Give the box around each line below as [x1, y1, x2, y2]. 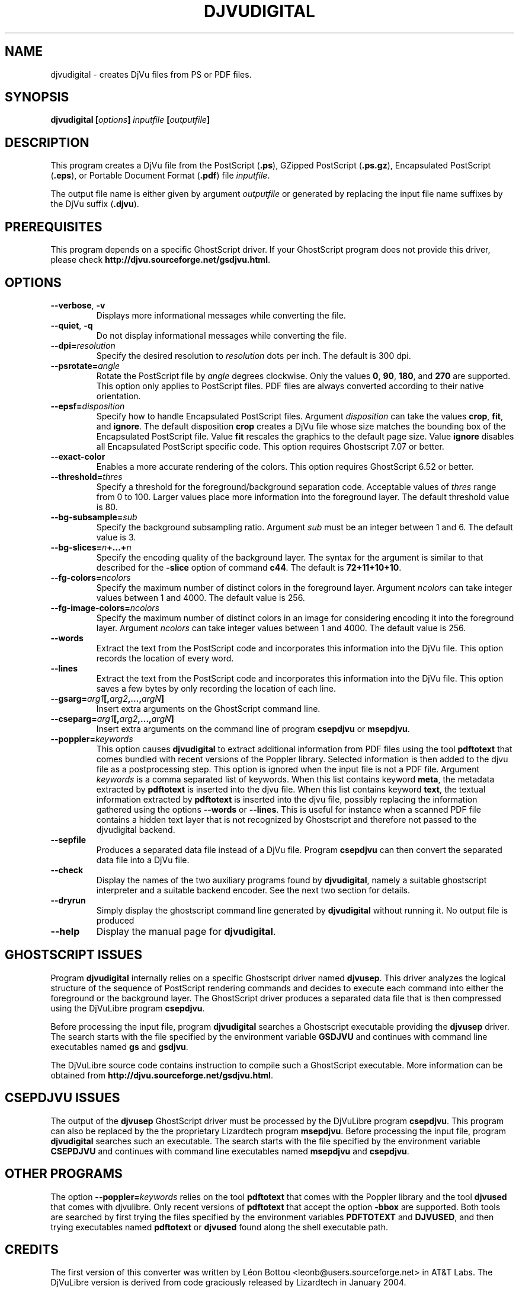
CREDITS [5, 1242, 59, 1257]
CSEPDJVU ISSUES [5, 1090, 120, 1106]
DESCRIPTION [5, 135, 89, 150]
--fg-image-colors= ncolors [50, 602, 159, 613]
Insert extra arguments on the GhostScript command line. [96, 703, 321, 714]
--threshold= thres [50, 471, 123, 482]
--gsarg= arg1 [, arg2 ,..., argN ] [50, 693, 165, 704]
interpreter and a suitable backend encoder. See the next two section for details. [96, 884, 411, 895]
